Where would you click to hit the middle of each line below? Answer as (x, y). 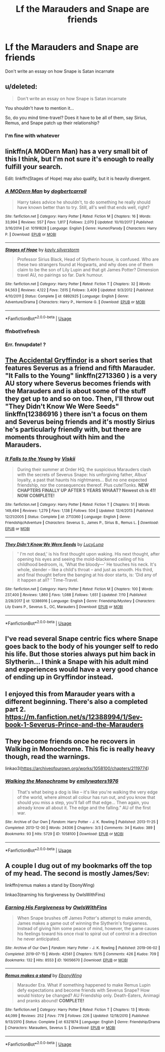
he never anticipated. (39, 939)
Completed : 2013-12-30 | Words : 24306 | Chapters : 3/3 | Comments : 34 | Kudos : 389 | (80, 828)
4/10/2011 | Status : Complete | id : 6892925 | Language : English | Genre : (67, 296)
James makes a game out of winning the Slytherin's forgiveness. (82, 923)
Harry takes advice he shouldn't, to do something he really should (84, 202)
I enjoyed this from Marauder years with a (70, 694)
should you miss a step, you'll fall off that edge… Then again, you (83, 802)
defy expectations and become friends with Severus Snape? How (83, 990)
